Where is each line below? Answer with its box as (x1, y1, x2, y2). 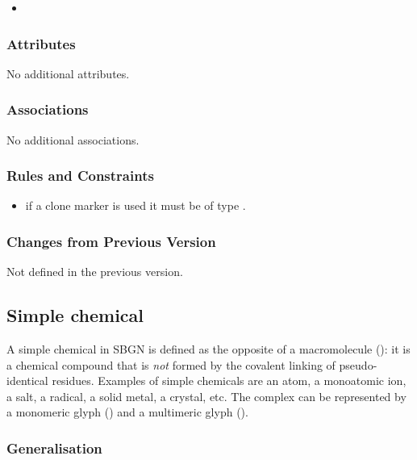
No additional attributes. (6, 65, 130, 82)
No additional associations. (6, 131, 140, 148)
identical (6, 372, 48, 389)
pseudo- (339, 356, 377, 373)
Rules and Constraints (6, 165, 154, 186)
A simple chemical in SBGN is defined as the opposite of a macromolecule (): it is (6, 341, 411, 358)
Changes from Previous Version (6, 231, 216, 251)
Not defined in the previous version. (6, 263, 183, 280)
